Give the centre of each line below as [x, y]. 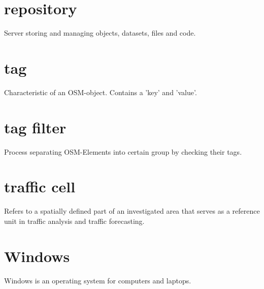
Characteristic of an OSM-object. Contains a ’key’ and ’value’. [101, 92]
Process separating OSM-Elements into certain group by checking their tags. [123, 151]
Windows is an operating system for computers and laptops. [98, 280]
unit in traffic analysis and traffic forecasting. [74, 221]
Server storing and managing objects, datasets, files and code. [100, 33]
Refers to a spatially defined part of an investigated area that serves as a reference [132, 211]
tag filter [35, 127]
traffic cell [40, 186]
